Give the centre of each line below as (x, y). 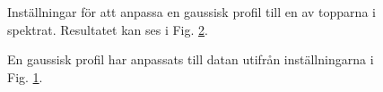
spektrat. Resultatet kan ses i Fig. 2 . (108, 29)
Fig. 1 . (25, 76)
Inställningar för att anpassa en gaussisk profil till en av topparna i (191, 12)
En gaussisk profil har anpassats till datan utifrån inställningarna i (191, 59)
